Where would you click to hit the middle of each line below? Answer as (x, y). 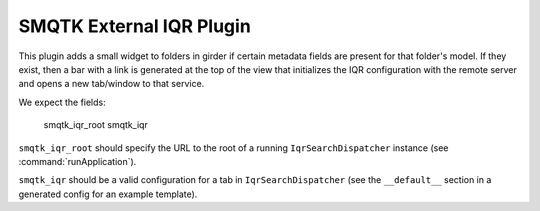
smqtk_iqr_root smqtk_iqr (96, 125)
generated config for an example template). (108, 194)
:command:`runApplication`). (77, 161)
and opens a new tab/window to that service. (111, 84)
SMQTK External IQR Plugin (135, 26)
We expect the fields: (62, 102)
